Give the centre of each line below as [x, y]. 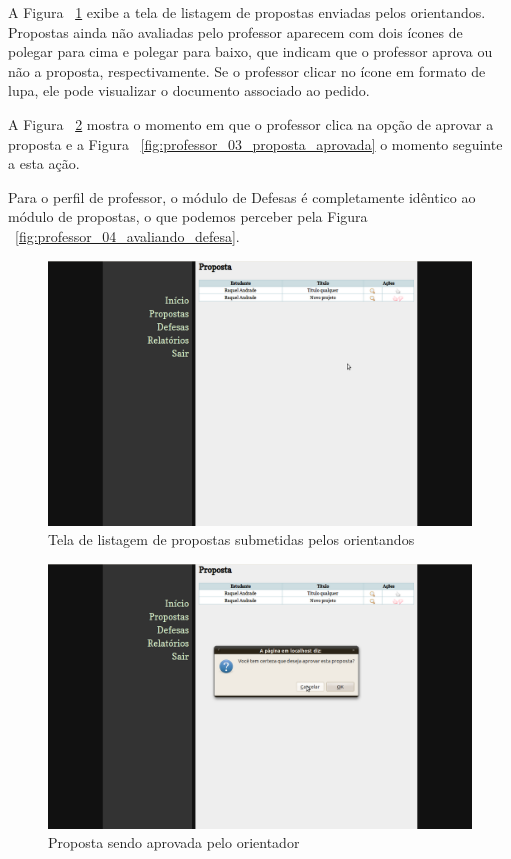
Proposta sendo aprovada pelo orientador [174, 842]
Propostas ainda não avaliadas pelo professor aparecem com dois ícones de [235, 31]
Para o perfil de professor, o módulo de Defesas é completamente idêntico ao [242, 196]
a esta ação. [44, 163]
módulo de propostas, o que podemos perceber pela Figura [188, 216]
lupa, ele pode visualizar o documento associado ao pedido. [189, 90]
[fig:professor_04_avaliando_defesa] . [127, 235]
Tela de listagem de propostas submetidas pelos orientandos [231, 539]
